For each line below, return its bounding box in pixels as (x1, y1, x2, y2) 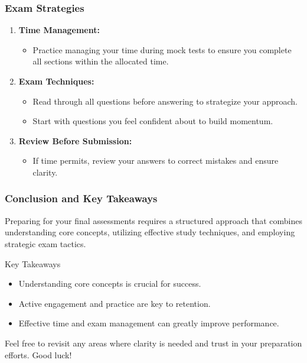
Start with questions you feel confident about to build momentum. (32, 115, 273, 127)
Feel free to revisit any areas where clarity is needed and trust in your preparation (5, 336, 302, 349)
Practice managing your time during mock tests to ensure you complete (32, 43, 292, 56)
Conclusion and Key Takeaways (5, 191, 158, 206)
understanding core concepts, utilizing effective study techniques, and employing (5, 226, 295, 238)
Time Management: (18, 24, 100, 36)
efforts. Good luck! (5, 348, 72, 361)
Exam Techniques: (18, 75, 94, 87)
